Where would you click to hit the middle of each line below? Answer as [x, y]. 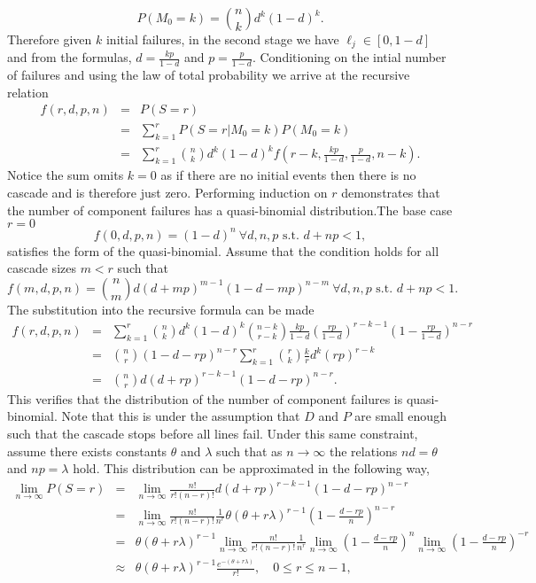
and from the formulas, [70, 57]
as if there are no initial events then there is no [288, 175]
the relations [364, 451]
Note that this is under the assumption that [181, 416]
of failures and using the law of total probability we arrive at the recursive [209, 75]
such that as [249, 451]
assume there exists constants [87, 451]
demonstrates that [391, 192]
